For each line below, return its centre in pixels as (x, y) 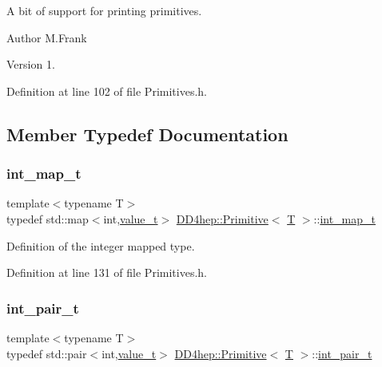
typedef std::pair (47, 353)
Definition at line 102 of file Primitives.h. (107, 91)
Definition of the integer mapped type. (101, 245)
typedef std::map (48, 218)
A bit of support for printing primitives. (104, 10)
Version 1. (31, 64)
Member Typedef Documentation (147, 134)
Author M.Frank (47, 37)
